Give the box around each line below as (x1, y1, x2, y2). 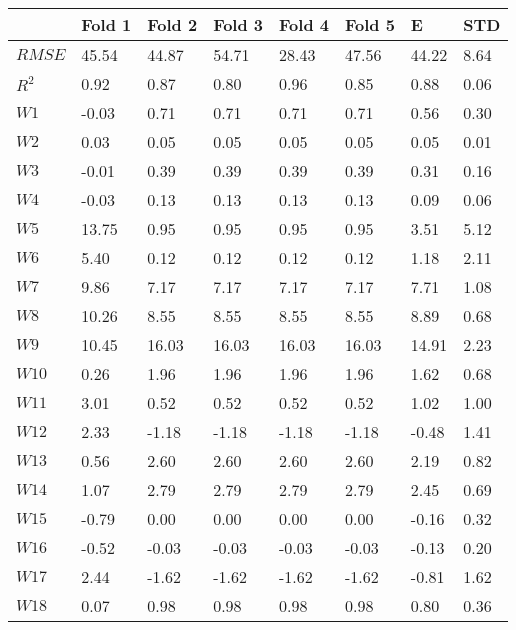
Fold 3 (213, 13, 264, 36)
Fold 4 (279, 13, 329, 36)
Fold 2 (147, 13, 198, 36)
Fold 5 (344, 13, 395, 36)
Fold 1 (81, 13, 132, 36)
